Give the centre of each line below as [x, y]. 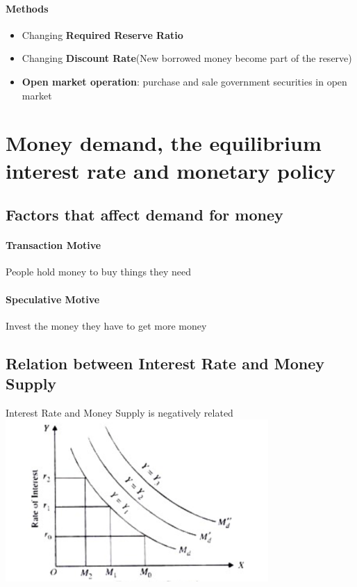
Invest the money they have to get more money [106, 325]
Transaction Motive [53, 245]
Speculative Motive [53, 299]
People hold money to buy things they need [99, 272]
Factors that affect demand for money [144, 215]
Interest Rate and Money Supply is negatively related [119, 412]
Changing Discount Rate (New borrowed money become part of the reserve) [187, 58]
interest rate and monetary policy [171, 170]
